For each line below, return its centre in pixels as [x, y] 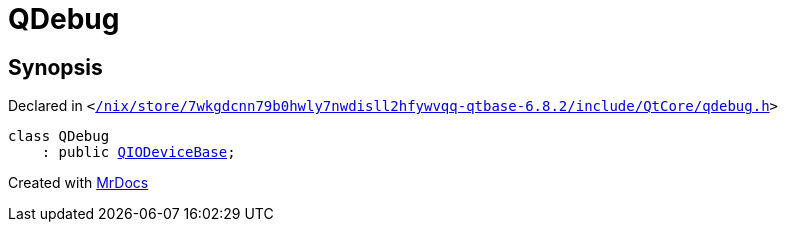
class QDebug [59, 136]
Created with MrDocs [78, 183]
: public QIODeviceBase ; [138, 152]
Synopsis [55, 67]
